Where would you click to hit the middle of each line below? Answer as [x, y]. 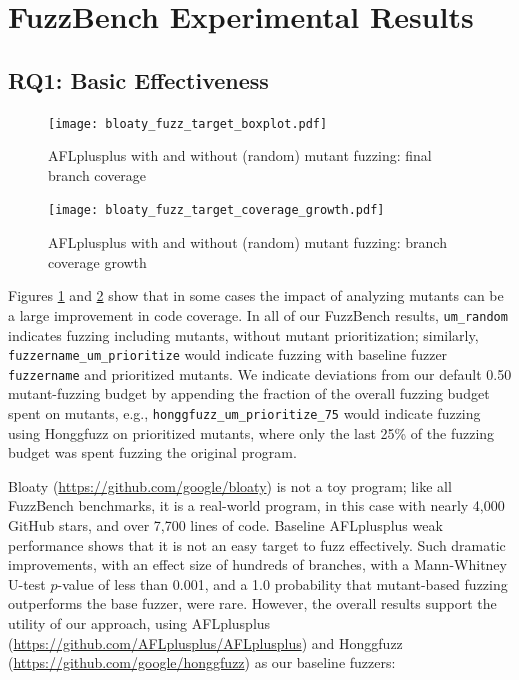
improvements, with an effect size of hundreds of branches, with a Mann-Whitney [257, 564]
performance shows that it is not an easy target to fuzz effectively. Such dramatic [257, 544]
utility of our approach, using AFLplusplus [139, 623]
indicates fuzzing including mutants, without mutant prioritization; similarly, [243, 334]
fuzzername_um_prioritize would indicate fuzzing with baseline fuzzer [228, 354]
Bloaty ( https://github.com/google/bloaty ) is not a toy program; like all [230, 485]
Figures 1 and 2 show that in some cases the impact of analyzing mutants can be [256, 295]
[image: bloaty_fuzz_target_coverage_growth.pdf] [216, 210]
